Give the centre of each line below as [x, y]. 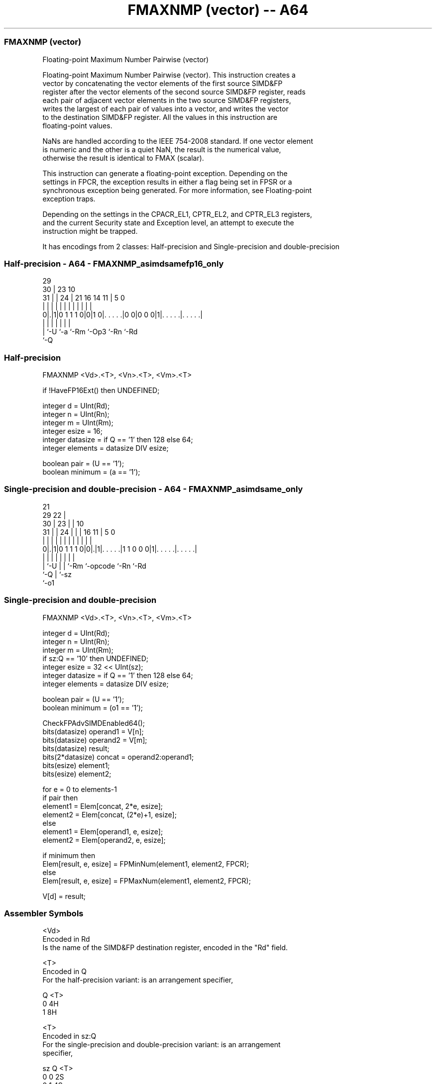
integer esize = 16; [72, 431]
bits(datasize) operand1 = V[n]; [93, 731]
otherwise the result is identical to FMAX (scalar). [123, 158]
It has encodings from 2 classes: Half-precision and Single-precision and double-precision [191, 246]
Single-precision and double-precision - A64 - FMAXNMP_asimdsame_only [154, 489]
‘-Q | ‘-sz [57, 574]
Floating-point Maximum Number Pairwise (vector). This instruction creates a [169, 75]
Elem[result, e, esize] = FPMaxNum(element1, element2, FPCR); [147, 881]
